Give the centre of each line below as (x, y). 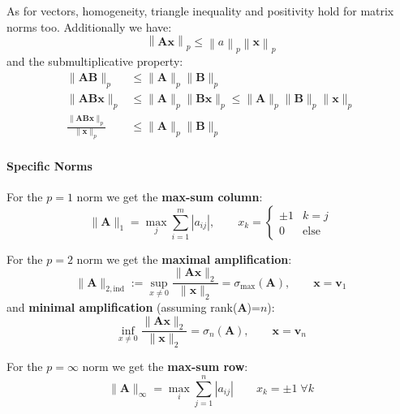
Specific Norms (49, 165)
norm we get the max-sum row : (165, 367)
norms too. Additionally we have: (89, 26)
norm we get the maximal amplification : (184, 259)
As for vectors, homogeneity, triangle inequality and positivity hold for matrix (200, 11)
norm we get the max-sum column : (170, 197)
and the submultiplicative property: (95, 61)
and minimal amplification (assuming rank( (122, 306)
